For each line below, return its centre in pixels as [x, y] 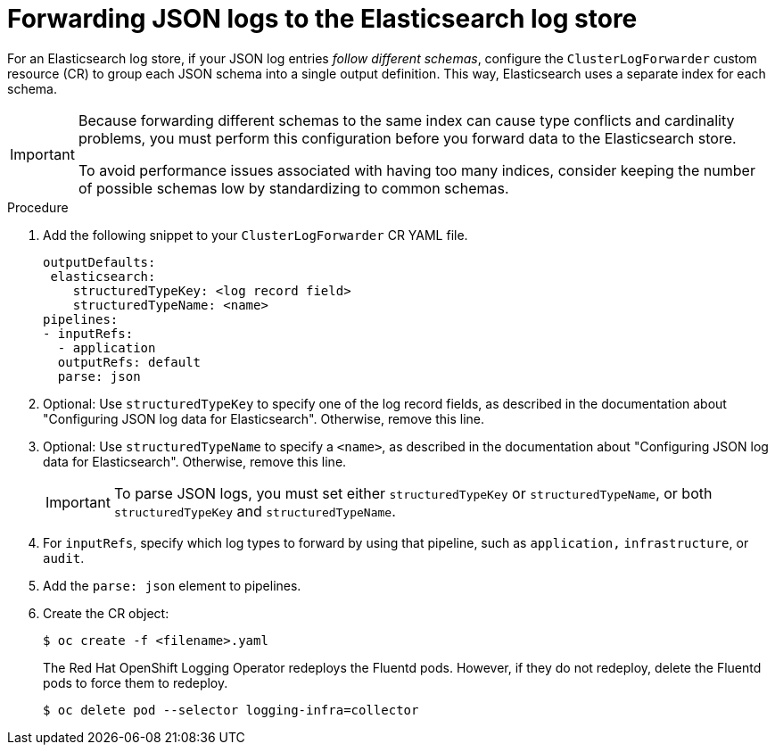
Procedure [38, 207]
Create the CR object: [106, 613]
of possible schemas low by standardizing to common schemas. [293, 188]
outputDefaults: [99, 262]
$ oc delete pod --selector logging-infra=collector [231, 710]
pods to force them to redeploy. [136, 682]
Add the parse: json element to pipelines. [172, 585]
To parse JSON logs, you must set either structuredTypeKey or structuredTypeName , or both [413, 493]
